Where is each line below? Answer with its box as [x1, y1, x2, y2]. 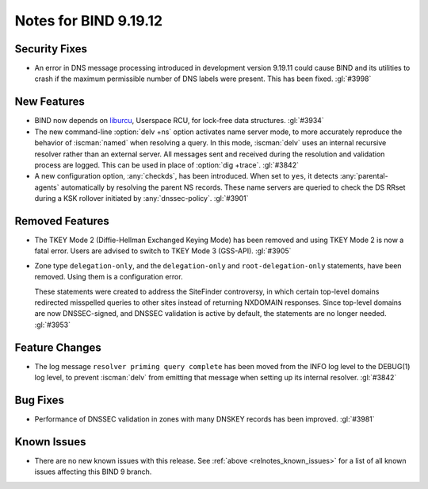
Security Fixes [14, 42, 87, 56]
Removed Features [14, 214, 110, 228]
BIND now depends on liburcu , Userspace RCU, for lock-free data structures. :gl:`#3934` [34, 116, 324, 125]
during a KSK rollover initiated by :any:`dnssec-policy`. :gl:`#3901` [34, 194, 249, 203]
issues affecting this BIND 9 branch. [34, 467, 152, 476]
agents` [34, 183, 59, 192]
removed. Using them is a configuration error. [34, 272, 183, 282]
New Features [14, 95, 85, 109]
